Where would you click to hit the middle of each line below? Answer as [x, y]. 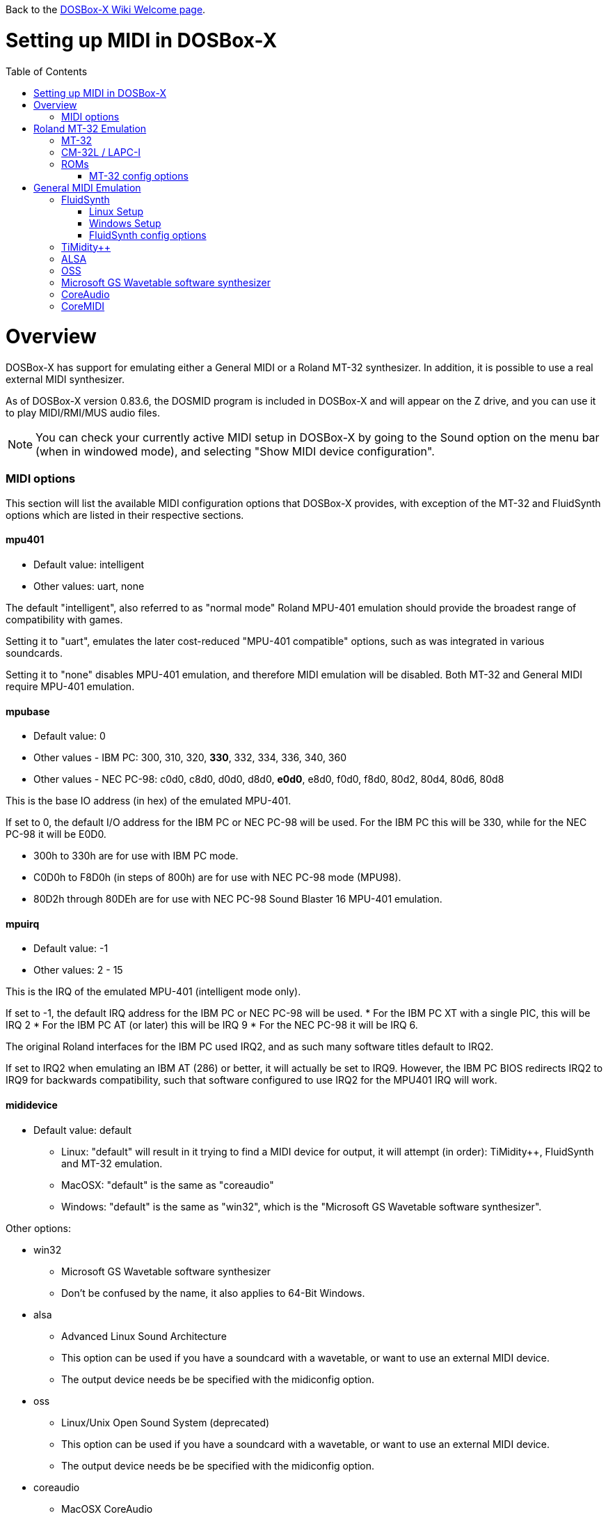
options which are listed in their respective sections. [125, 515]
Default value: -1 [71, 949]
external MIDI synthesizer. [65, 379]
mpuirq [23, 924]
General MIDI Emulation [87, 187]
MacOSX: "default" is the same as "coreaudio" [168, 1185]
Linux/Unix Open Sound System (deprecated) [166, 1422]
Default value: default [82, 1130]
